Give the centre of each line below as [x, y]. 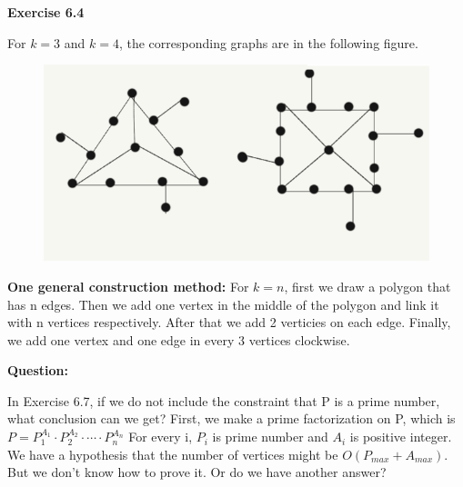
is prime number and [270, 437]
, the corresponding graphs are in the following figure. [268, 42]
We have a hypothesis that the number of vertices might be [173, 454]
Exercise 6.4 [46, 12]
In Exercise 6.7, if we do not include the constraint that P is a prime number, [224, 400]
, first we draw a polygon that [367, 286]
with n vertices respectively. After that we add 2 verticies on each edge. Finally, [229, 322]
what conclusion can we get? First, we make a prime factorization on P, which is [231, 418]
